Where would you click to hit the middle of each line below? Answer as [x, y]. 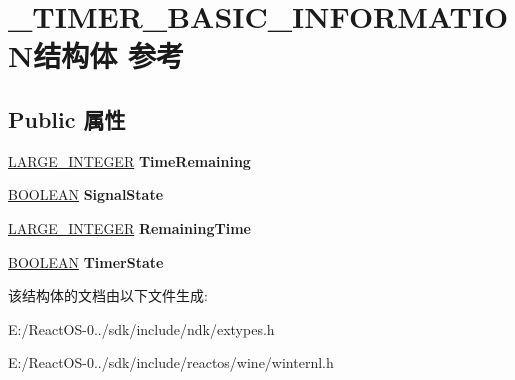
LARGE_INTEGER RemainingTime [129, 227]
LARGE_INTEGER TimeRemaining [129, 160]
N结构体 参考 [96, 55]
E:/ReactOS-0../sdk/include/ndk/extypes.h [141, 328]
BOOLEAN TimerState [86, 261]
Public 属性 [67, 118]
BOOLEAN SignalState [86, 194]
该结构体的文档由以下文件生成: [108, 295]
